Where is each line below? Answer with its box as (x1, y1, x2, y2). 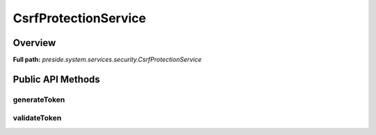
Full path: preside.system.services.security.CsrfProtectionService (13, 56, 202, 64)
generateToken (13, 95, 65, 104)
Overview (13, 37, 56, 49)
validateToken (13, 113, 62, 123)
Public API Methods (13, 73, 100, 85)
